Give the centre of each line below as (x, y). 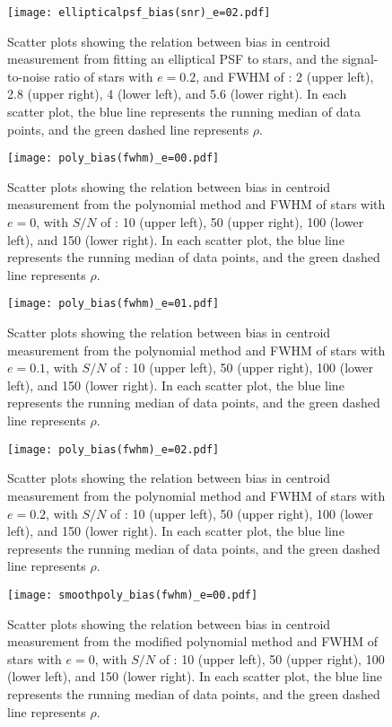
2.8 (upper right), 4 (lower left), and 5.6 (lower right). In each (177, 94)
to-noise (29, 76)
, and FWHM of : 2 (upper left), (285, 76)
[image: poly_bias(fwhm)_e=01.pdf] (113, 304)
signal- (360, 59)
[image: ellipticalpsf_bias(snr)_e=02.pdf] (139, 13)
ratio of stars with (104, 76)
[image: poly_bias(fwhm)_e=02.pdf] (113, 449)
